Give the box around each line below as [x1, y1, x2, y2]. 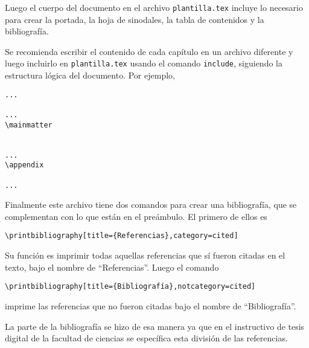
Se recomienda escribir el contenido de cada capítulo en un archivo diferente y [5, 45, 293, 57]
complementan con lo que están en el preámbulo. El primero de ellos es [5, 210, 267, 222]
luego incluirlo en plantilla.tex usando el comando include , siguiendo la [5, 57, 282, 69]
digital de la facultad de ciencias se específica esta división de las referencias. [5, 332, 288, 344]
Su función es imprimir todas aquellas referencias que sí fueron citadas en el [5, 249, 285, 262]
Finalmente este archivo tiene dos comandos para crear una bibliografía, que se [5, 198, 297, 211]
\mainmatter [5, 120, 53, 129]
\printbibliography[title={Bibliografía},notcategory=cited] [5, 282, 256, 291]
